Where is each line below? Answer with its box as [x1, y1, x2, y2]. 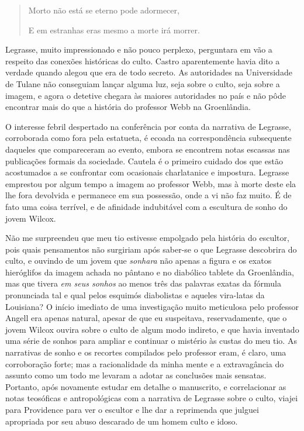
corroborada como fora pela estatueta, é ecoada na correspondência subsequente [5, 132, 292, 144]
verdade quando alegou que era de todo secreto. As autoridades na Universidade [5, 66, 292, 78]
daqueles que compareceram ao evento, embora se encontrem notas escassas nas [5, 143, 290, 155]
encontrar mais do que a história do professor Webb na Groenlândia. [5, 101, 251, 113]
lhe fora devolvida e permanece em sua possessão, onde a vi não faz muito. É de [5, 189, 292, 201]
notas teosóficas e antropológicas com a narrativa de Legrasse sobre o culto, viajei [5, 392, 298, 404]
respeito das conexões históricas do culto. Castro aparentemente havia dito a [5, 54, 280, 67]
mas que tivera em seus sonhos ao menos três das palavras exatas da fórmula [5, 277, 281, 289]
